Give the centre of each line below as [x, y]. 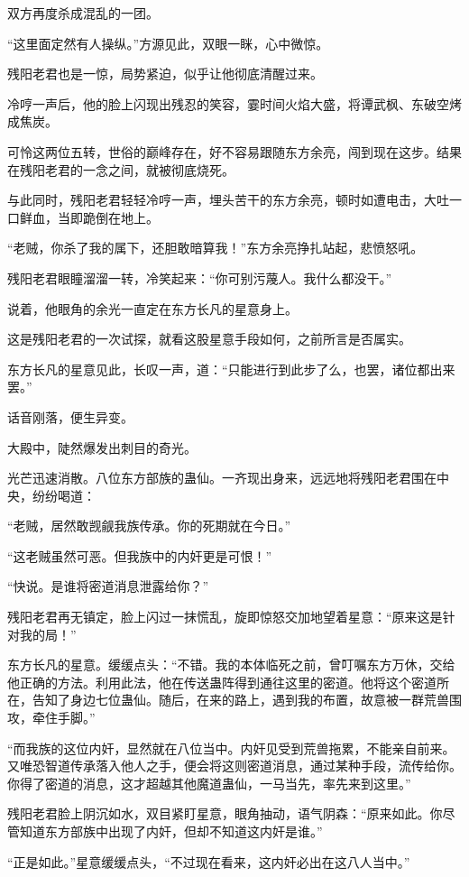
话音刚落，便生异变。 [70, 416]
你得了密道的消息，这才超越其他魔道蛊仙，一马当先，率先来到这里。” [209, 783]
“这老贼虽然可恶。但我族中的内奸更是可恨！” [140, 555]
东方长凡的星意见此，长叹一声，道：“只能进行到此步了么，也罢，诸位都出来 [231, 369]
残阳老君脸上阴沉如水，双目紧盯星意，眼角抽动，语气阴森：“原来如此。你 [225, 813]
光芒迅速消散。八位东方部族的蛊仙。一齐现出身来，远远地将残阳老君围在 [222, 478]
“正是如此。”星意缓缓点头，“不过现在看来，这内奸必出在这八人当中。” [209, 861]
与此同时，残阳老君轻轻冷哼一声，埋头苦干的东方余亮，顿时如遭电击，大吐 [228, 200]
